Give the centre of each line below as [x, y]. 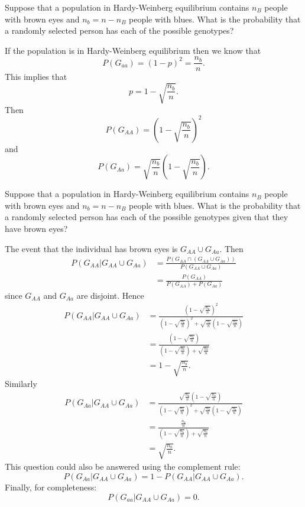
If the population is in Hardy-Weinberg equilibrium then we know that [133, 50]
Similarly [21, 384]
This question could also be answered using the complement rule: [123, 466]
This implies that [36, 77]
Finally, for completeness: [51, 487]
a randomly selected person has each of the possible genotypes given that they [147, 217]
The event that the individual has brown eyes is [91, 248]
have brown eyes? [36, 229]
